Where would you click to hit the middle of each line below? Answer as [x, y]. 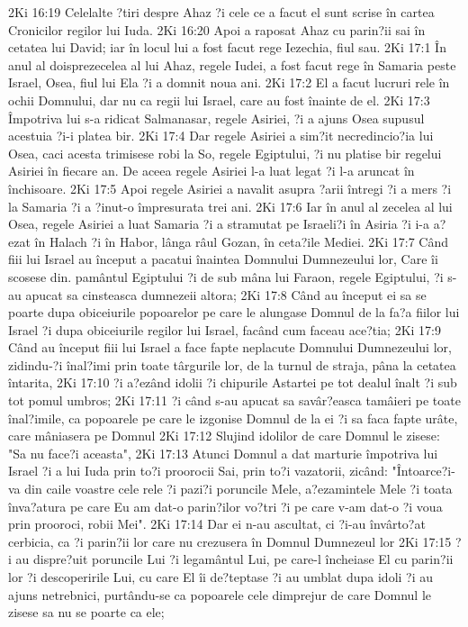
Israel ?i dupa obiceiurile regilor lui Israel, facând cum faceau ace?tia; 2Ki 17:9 [225, 329]
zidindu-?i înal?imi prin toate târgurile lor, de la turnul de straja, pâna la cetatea [232, 364]
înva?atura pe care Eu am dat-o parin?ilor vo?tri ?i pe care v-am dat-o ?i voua [225, 506]
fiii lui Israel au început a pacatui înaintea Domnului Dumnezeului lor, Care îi [223, 259]
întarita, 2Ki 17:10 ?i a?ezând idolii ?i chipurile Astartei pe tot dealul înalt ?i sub [233, 382]
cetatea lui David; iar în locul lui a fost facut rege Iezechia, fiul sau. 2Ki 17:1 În [227, 47]
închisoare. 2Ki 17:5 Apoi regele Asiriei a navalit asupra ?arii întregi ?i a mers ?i [230, 188]
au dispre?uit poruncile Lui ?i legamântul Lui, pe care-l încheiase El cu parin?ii [234, 559]
